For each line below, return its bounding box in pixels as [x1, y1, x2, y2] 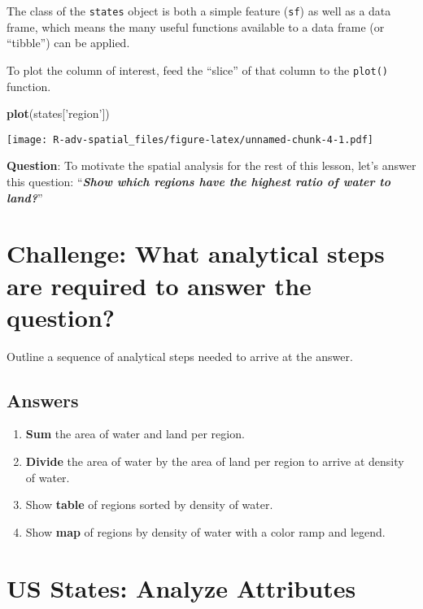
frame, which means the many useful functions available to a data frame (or [7, 18, 385, 35]
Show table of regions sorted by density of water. [25, 496, 273, 513]
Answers [7, 387, 79, 412]
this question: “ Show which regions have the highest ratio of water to [7, 172, 390, 189]
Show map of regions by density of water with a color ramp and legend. [25, 523, 386, 540]
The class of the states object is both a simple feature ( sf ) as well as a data [7, 2, 391, 19]
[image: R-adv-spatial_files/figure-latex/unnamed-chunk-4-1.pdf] [7, 133, 374, 146]
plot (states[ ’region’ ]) [7, 105, 110, 122]
